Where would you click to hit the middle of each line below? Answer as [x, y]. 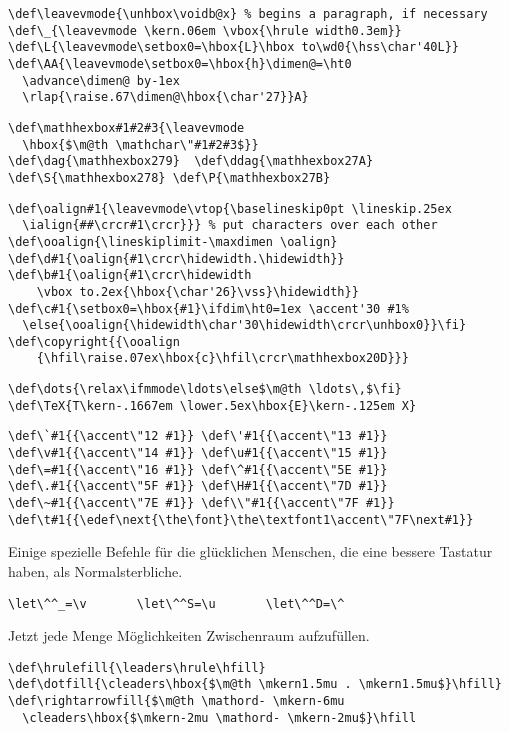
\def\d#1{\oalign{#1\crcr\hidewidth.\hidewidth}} [176, 258]
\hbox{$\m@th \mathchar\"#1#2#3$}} [140, 144]
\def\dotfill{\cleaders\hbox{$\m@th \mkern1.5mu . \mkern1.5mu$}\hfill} [255, 684]
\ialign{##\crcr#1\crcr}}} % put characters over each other [230, 225]
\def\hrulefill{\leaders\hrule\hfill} [137, 667]
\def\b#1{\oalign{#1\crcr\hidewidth [130, 275]
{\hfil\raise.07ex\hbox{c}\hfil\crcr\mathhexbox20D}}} [222, 358]
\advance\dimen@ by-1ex [101, 80]
